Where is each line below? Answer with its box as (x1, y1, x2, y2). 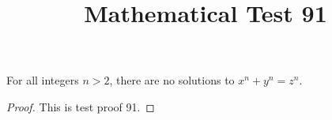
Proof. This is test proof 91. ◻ (6, 98, 155, 114)
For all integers (6, 72, 79, 88)
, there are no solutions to (109, 72, 235, 88)
